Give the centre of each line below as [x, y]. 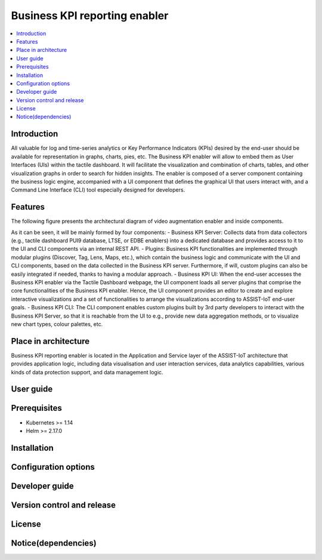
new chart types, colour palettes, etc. [57, 324]
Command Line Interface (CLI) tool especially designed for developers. [98, 190]
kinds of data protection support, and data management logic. [87, 372]
